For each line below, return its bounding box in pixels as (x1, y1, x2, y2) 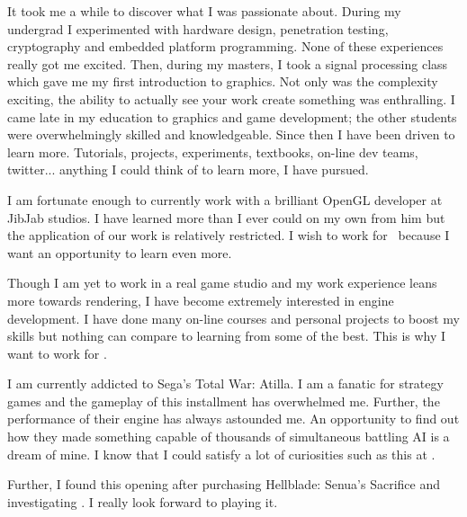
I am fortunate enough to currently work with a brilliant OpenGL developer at (7, 190, 443, 209)
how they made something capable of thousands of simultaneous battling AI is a (7, 427, 450, 446)
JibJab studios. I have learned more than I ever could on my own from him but (7, 208, 445, 227)
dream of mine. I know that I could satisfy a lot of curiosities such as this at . (7, 444, 436, 463)
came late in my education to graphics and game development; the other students (7, 107, 457, 126)
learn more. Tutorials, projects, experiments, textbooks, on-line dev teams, (7, 142, 418, 161)
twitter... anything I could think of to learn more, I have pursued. (7, 160, 369, 179)
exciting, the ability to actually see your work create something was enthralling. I (7, 89, 455, 108)
